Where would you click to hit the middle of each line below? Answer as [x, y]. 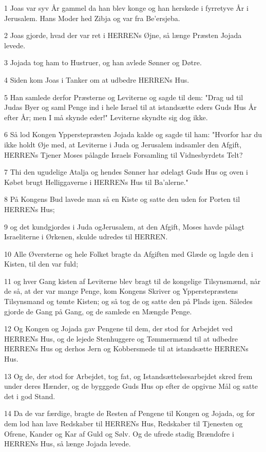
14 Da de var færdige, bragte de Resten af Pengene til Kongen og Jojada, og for [130, 413]
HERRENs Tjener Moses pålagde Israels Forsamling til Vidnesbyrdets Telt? [123, 154]
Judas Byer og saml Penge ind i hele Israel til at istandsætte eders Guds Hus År [130, 107]
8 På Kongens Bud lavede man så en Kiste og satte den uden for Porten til [122, 199]
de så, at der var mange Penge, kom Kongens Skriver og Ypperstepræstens [121, 291]
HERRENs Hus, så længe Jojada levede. [68, 444]
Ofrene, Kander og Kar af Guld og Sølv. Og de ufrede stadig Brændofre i [119, 433]
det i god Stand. [30, 396]
